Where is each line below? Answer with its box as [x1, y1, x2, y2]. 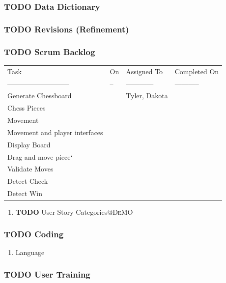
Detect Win [7, 188, 42, 198]
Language [15, 247, 45, 257]
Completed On [174, 66, 219, 76]
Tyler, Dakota [126, 90, 168, 101]
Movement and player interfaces [7, 127, 103, 137]
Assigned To [126, 66, 163, 76]
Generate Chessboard [7, 90, 72, 101]
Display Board [7, 139, 51, 149]
